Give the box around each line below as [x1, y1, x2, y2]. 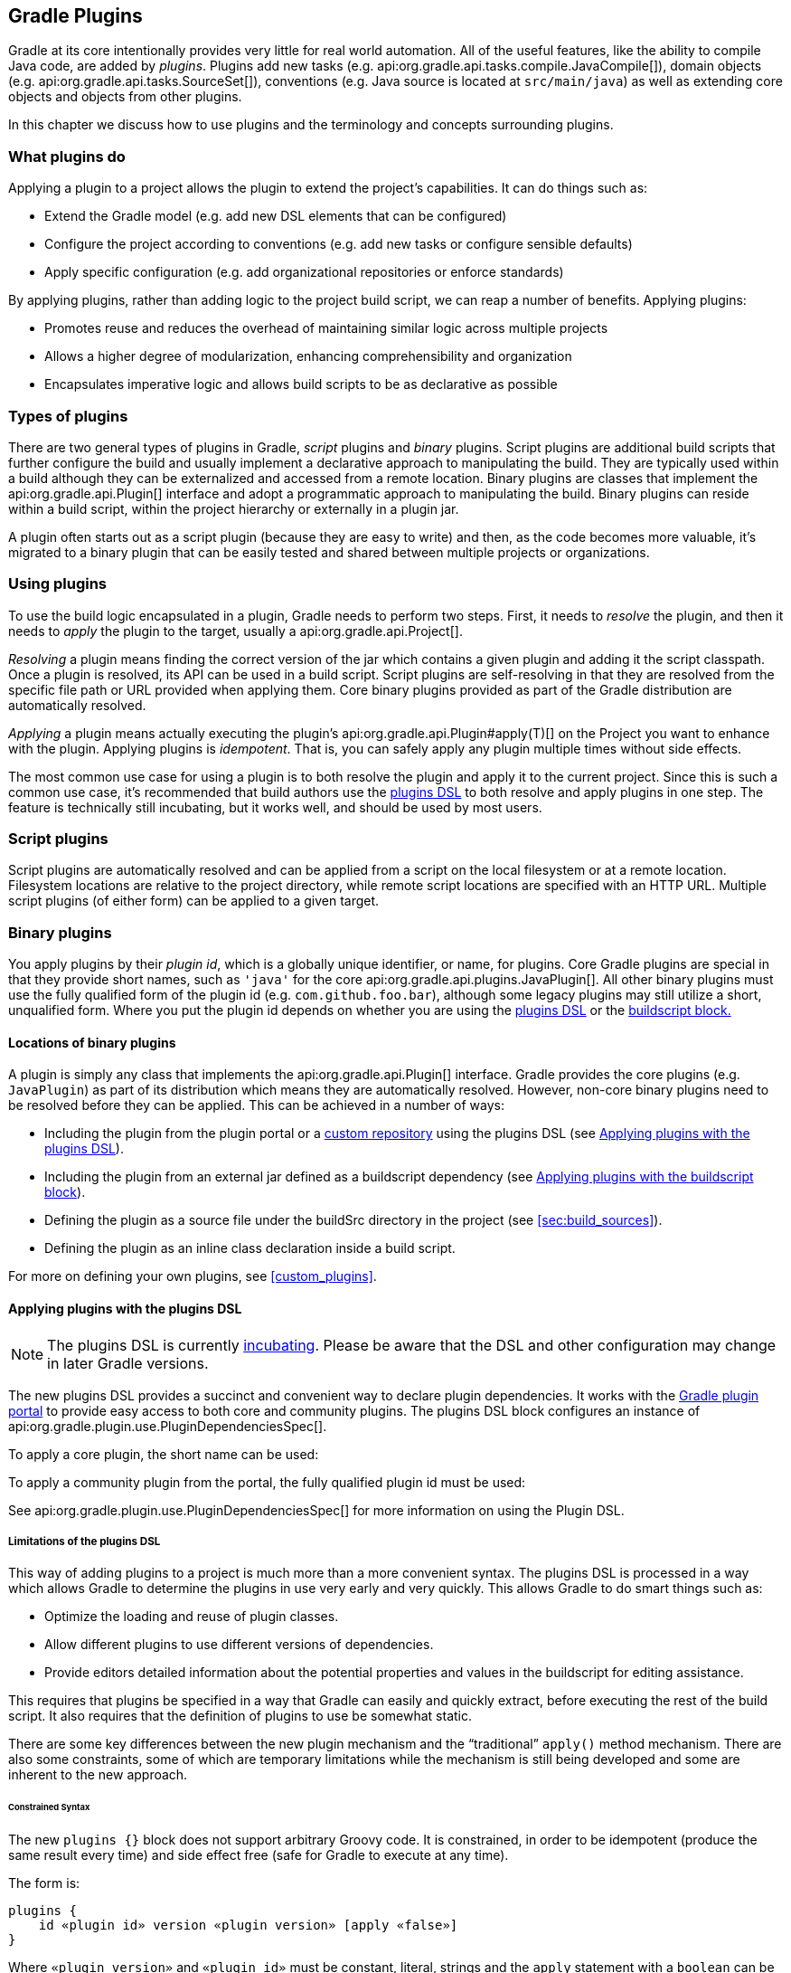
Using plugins [8, 574, 108, 593]
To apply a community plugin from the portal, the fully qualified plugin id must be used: [8, 1474, 526, 1490]
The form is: [8, 1875, 80, 1892]
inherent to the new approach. [8, 1767, 188, 1783]
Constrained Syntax [8, 1802, 90, 1813]
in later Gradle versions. [47, 1353, 209, 1372]
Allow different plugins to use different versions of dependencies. [44, 1636, 434, 1653]
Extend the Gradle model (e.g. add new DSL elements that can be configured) [44, 208, 507, 224]
